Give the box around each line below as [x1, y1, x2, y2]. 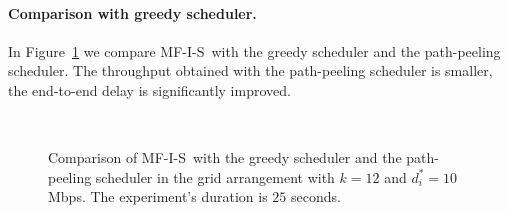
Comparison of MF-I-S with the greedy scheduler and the [48, 147, 402, 168]
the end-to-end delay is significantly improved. [8, 79, 291, 100]
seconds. [290, 186, 341, 207]
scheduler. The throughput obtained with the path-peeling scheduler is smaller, [8, 60, 493, 81]
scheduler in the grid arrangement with [95, 166, 335, 187]
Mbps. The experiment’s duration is [48, 186, 268, 207]
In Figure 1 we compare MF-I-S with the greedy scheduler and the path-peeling [8, 40, 501, 61]
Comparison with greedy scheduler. [8, 2, 257, 23]
